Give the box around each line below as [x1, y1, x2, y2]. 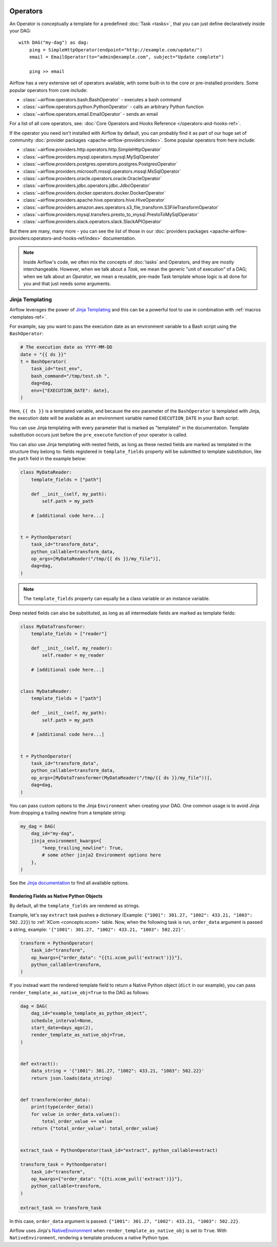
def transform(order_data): [20, 1097, 91, 1102]
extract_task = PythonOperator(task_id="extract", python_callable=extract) [20, 1147, 218, 1153]
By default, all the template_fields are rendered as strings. [9, 902, 141, 908]
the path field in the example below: [9, 455, 87, 462]
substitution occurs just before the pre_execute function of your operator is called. [9, 432, 188, 438]
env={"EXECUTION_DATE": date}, [31, 388, 110, 393]
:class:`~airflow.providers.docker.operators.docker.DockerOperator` [22, 189, 166, 196]
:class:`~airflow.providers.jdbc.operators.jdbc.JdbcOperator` [22, 183, 151, 189]
